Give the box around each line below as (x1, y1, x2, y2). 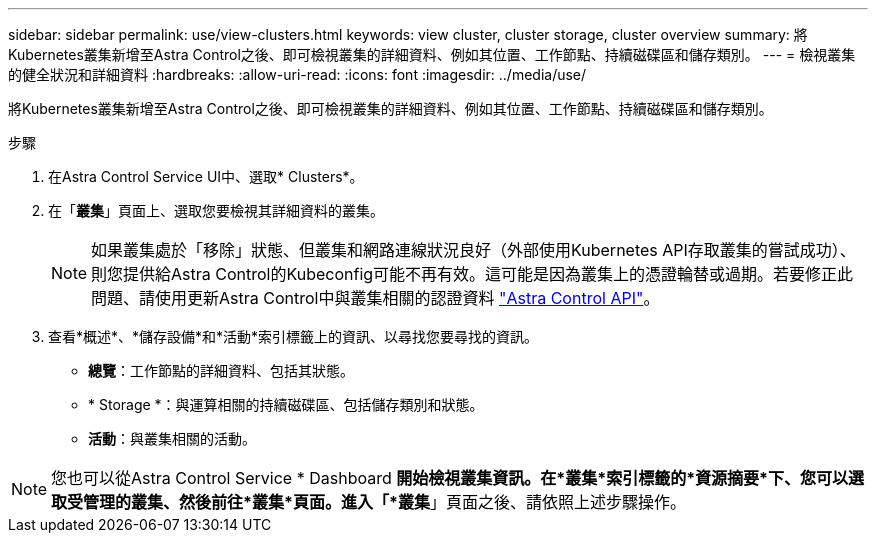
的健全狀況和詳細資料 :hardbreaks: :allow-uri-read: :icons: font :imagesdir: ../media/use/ (8, 66, 587, 83)
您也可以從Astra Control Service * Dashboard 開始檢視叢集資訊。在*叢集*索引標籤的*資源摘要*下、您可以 (51, 468, 849, 488)
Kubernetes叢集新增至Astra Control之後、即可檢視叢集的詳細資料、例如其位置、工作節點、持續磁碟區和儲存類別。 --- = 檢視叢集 (8, 46, 856, 63)
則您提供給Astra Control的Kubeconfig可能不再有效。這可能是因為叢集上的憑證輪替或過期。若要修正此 (91, 264, 854, 284)
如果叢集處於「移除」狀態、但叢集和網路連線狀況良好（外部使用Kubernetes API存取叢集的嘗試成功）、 (91, 240, 856, 260)
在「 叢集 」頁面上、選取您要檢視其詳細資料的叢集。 (48, 202, 384, 219)
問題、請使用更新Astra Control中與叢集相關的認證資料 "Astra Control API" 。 (91, 288, 660, 308)
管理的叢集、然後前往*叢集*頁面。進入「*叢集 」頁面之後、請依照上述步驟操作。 (83, 492, 686, 512)
